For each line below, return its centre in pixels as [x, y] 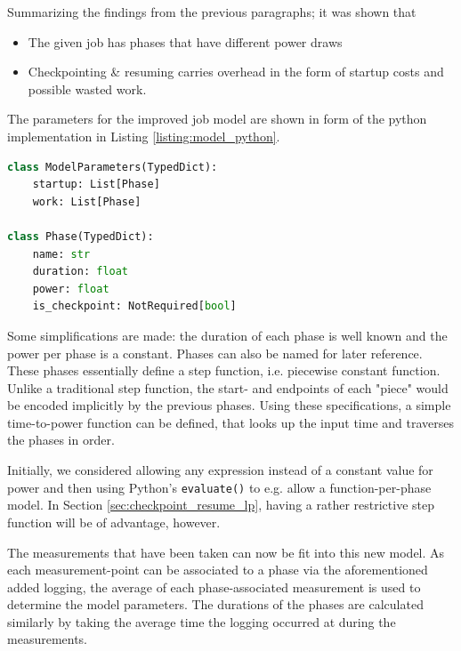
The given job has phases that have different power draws [185, 41]
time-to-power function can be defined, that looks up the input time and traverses [231, 422]
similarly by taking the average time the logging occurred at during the [202, 621]
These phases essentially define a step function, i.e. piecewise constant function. [224, 370]
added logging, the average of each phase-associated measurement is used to [214, 587]
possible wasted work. [87, 88]
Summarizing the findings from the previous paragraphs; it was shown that [212, 12]
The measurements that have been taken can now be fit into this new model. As [226, 552]
